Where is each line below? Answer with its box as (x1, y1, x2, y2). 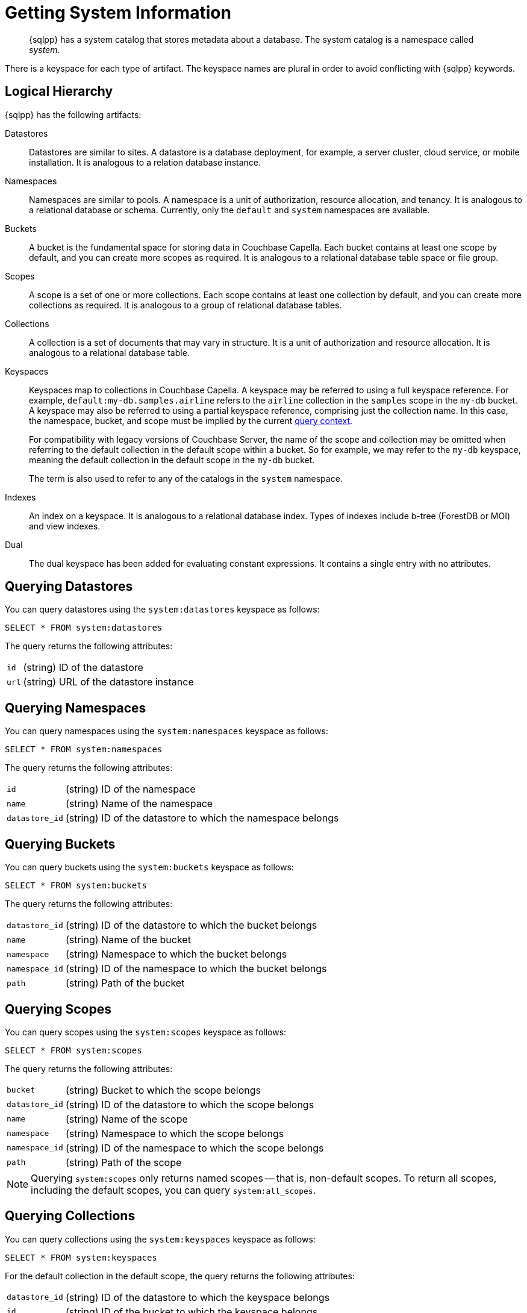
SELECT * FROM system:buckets (5, 881, 148, 891)
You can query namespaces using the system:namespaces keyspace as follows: (5, 726, 328, 737)
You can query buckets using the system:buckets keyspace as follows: (5, 862, 294, 873)
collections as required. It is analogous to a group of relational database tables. (29, 299, 342, 310)
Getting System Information (5, 2, 231, 23)
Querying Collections (5, 1208, 136, 1224)
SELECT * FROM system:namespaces (5, 744, 163, 755)
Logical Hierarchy (5, 84, 113, 99)
